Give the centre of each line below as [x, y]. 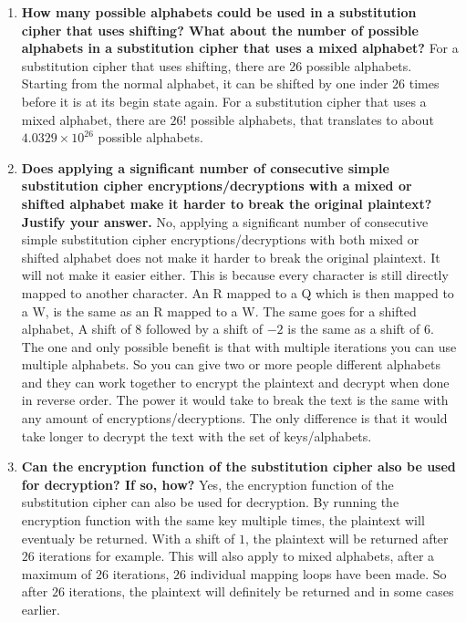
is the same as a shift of [354, 329]
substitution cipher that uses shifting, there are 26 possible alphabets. [217, 65]
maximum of [57, 573]
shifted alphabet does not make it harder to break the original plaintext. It [231, 257]
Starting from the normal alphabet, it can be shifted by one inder [205, 83]
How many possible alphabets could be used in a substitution [219, 12]
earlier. [41, 609]
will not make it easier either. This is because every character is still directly [235, 275]
